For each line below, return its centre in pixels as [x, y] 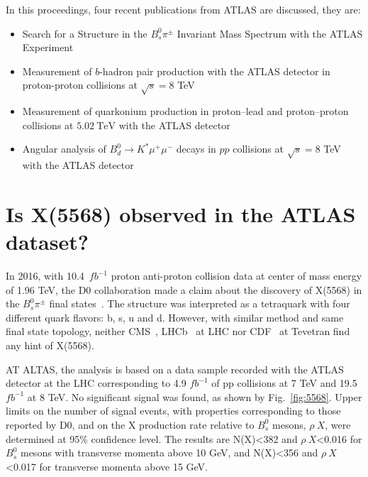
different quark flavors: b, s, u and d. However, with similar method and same [175, 317]
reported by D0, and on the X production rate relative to [130, 424]
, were [338, 424]
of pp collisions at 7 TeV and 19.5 [284, 383]
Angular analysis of [64, 149]
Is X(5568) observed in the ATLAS [181, 213]
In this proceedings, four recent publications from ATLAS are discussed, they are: [183, 9]
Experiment [48, 47]
